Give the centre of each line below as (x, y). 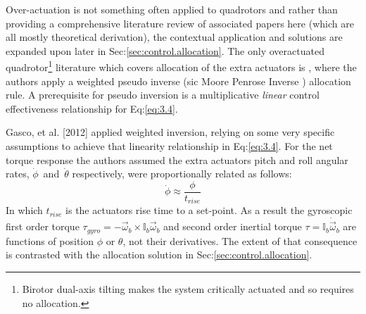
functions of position (50, 240)
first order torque (43, 226)
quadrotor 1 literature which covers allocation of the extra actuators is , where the (181, 66)
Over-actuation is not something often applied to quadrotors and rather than (172, 9)
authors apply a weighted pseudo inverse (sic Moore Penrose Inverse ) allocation (178, 81)
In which (24, 210)
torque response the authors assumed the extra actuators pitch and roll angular (177, 159)
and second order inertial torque (233, 226)
